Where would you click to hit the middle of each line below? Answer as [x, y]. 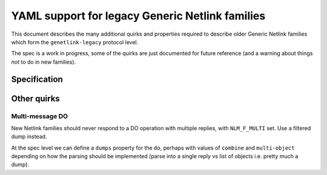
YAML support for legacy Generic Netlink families [138, 16]
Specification [37, 79]
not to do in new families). [44, 62]
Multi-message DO [40, 116]
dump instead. [29, 137]
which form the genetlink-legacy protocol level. [75, 42]
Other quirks [35, 98]
